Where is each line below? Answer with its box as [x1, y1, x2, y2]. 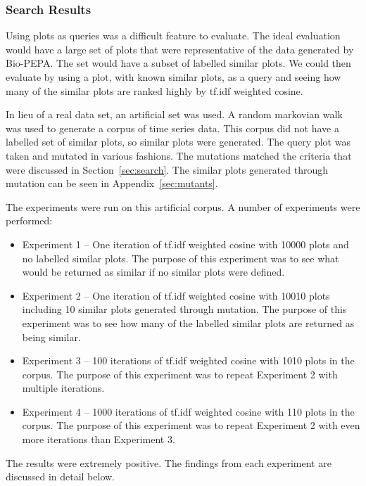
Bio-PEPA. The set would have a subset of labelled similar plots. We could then [6, 56, 351, 70]
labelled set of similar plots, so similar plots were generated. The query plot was [6, 134, 351, 149]
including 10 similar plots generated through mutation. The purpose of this [22, 302, 347, 316]
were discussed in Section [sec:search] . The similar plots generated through [6, 162, 329, 177]
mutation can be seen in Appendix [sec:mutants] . [6, 176, 218, 191]
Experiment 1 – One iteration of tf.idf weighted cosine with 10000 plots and [22, 236, 349, 251]
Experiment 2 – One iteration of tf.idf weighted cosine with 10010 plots [22, 288, 330, 302]
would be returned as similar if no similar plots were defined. [22, 264, 285, 279]
